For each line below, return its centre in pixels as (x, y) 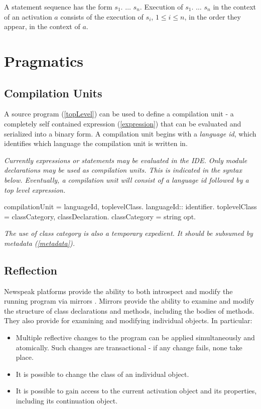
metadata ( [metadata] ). (39, 243)
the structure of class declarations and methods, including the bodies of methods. (129, 310)
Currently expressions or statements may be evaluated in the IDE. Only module (126, 160)
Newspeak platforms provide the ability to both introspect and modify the (118, 291)
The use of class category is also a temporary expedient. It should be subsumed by (128, 233)
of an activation (28, 16)
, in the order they (213, 16)
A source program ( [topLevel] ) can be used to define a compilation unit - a (119, 114)
